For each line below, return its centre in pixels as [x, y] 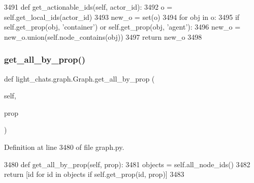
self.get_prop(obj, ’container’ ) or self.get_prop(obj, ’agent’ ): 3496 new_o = [122, 27]
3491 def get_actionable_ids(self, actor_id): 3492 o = [88, 7]
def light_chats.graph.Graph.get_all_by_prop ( [80, 78]
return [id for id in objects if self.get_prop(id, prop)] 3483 [94, 174]
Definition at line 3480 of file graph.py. [64, 147]
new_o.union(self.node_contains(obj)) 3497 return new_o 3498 [103, 36]
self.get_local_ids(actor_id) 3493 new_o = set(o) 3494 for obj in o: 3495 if [122, 17]
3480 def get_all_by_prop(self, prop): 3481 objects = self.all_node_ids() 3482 [127, 164]
